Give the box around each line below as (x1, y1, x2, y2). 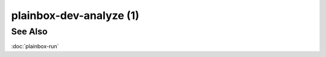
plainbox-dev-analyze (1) (11, 9, 139, 22)
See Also (11, 26, 48, 37)
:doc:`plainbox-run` (11, 43, 59, 50)
